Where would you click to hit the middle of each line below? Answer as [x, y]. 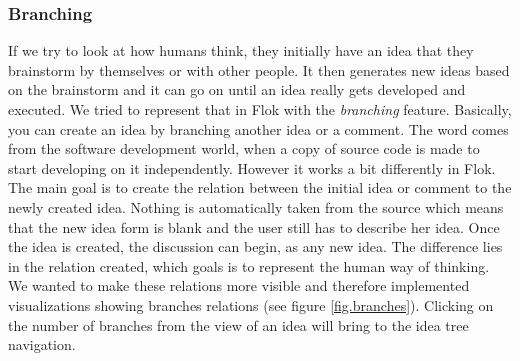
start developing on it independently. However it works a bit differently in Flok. [252, 167]
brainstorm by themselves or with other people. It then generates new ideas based [259, 69]
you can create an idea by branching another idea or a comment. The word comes [258, 128]
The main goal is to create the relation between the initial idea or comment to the [260, 187]
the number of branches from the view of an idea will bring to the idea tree [238, 324]
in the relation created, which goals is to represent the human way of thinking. [249, 265]
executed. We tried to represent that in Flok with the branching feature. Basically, [260, 109]
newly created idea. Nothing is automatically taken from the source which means [256, 206]
